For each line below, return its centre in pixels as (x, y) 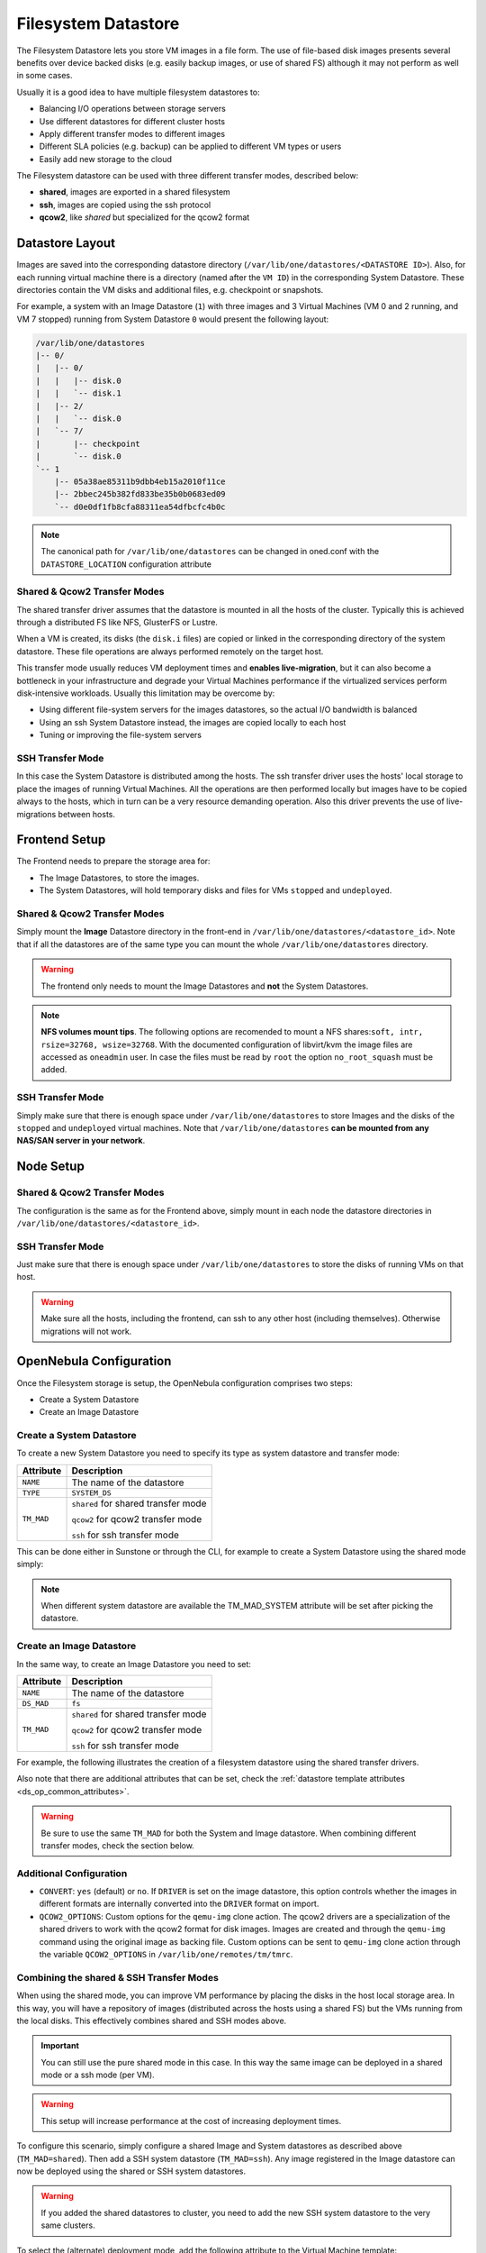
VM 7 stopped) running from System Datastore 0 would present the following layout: (173, 319)
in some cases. (45, 76)
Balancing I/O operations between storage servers (133, 109)
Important (60, 2046)
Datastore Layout (66, 243)
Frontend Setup (61, 839)
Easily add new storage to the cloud (106, 159)
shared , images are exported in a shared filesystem (135, 192)
